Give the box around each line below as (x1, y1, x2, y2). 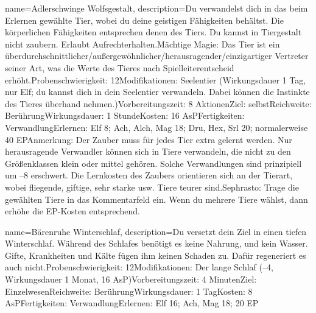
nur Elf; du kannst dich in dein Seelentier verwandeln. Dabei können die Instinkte (5, 85, 310, 98)
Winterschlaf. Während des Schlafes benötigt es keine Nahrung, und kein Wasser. (5, 237, 308, 250)
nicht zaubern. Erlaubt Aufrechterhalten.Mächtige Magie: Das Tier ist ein (5, 37, 280, 50)
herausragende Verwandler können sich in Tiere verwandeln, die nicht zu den (5, 145, 291, 158)
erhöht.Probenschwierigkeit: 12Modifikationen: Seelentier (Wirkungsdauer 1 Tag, (5, 73, 306, 86)
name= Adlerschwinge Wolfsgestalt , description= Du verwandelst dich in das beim (5, 2, 308, 14)
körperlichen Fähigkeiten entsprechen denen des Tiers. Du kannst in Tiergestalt (5, 26, 302, 38)
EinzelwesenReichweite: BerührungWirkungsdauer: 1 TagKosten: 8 (5, 284, 253, 297)
